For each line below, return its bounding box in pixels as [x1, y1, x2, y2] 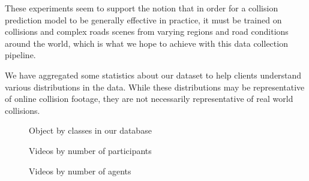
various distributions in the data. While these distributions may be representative [5, 80, 305, 93]
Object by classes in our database [29, 124, 152, 137]
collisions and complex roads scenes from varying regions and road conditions [5, 25, 289, 38]
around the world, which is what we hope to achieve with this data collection [5, 37, 288, 49]
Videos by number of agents [29, 164, 131, 177]
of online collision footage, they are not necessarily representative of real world [5, 92, 293, 105]
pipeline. [5, 49, 36, 61]
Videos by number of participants [29, 144, 152, 156]
